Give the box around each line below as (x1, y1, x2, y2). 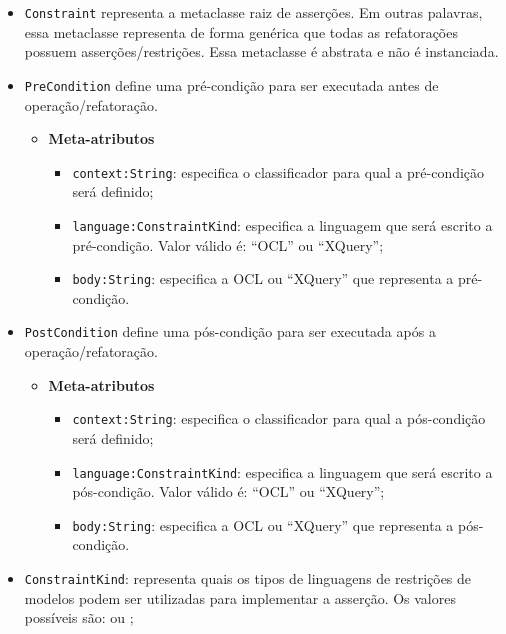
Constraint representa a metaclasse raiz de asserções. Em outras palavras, (24, 2, 483, 22)
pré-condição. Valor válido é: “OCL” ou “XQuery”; (72, 234, 384, 255)
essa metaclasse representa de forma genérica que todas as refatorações (24, 21, 458, 42)
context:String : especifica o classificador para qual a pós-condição (72, 408, 486, 429)
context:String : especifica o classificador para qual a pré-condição (72, 161, 485, 182)
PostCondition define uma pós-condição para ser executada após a (24, 321, 436, 342)
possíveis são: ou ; (24, 607, 134, 628)
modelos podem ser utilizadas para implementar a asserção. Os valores (24, 587, 456, 608)
